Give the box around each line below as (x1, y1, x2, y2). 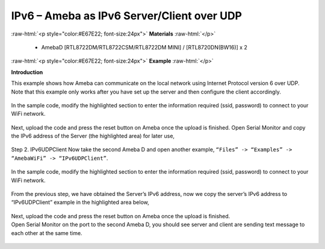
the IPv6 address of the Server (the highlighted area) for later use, (11, 133, 175, 140)
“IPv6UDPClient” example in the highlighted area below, (11, 199, 150, 206)
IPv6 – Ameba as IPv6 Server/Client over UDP (11, 9, 242, 22)
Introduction (11, 68, 43, 75)
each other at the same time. (11, 229, 82, 236)
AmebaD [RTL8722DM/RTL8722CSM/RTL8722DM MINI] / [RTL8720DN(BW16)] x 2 (41, 43, 248, 51)
